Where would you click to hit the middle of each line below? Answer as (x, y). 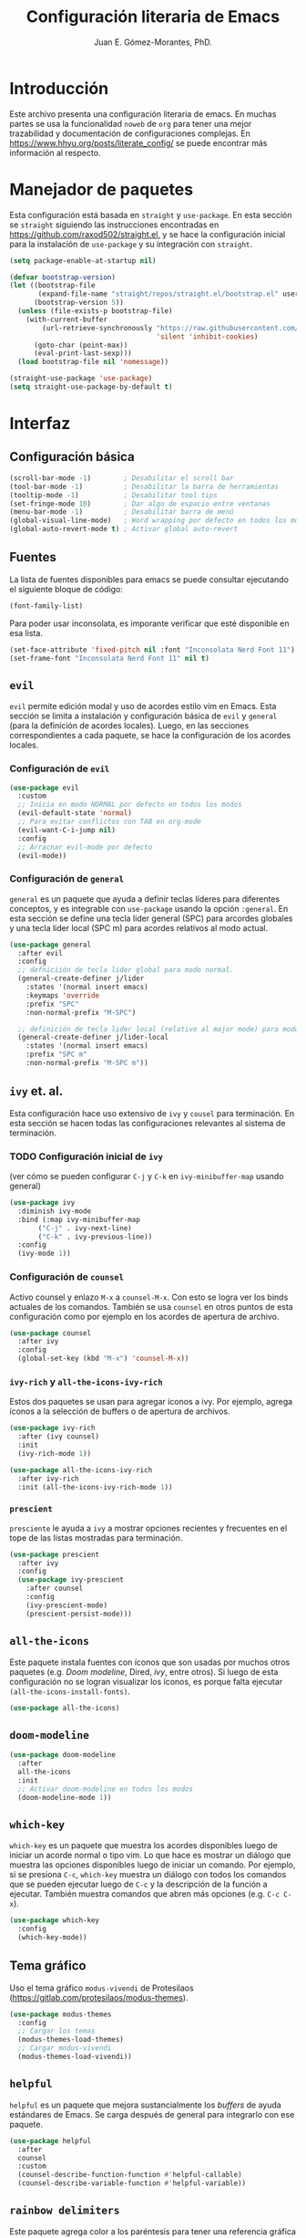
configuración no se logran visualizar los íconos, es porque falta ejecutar (146, 1681)
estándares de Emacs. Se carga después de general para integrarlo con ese (152, 2114)
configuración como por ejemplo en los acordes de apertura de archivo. (144, 1316)
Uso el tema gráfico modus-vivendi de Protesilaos (102, 1988)
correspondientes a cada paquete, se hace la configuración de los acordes (150, 736)
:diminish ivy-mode (55, 1211)
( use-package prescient (55, 1554)
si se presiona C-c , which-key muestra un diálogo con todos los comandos (148, 1875)
